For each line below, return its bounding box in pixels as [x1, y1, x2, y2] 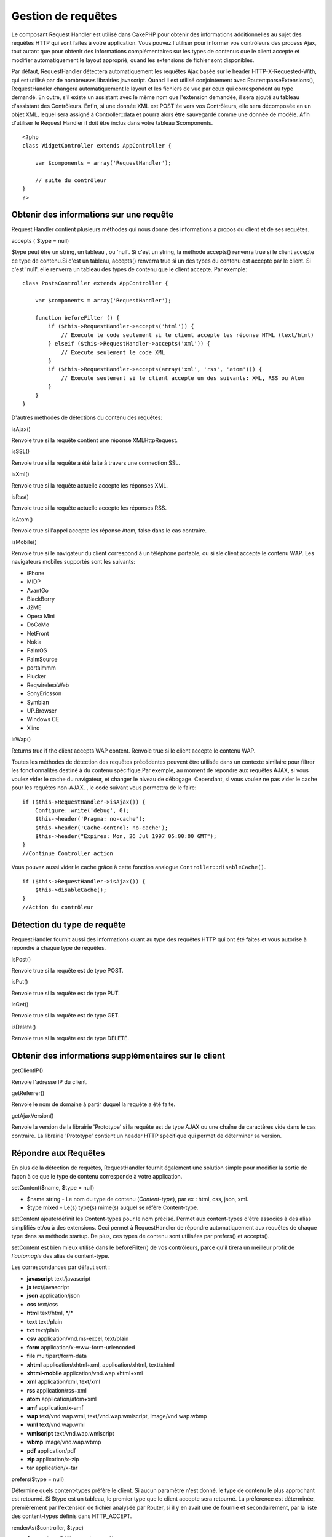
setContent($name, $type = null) [11, 1184, 95, 1191]
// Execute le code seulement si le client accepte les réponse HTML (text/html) [61, 331, 314, 338]
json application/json [26, 1292, 80, 1300]
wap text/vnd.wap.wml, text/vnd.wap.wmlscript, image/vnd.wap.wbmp [26, 1412, 207, 1420]
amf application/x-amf [26, 1404, 84, 1411]
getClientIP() [11, 1067, 44, 1074]
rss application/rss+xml [26, 1386, 87, 1394]
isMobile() [11, 538, 37, 545]
